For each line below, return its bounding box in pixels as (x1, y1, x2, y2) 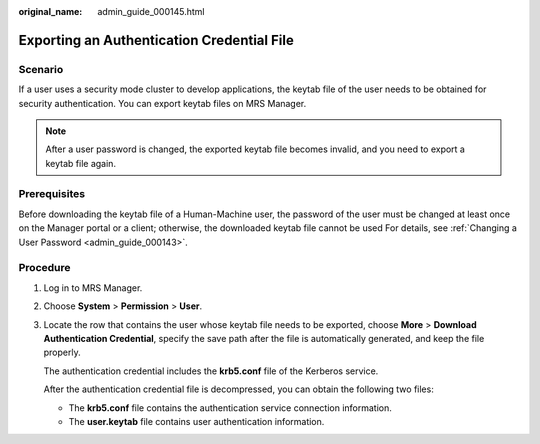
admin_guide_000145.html (97, 6, 205, 17)
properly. (43, 346, 81, 359)
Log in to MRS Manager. (43, 281, 143, 294)
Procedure (18, 261, 71, 275)
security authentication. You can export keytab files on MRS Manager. (18, 97, 307, 109)
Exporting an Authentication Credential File (18, 31, 294, 49)
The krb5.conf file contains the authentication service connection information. (68, 401, 392, 414)
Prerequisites (18, 187, 85, 201)
